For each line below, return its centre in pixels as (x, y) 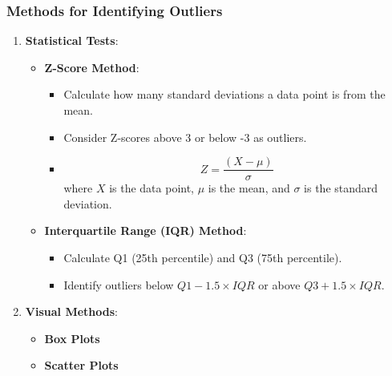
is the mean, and (249, 188)
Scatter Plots (81, 365)
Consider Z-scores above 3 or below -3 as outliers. (185, 137)
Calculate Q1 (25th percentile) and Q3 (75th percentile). (203, 258)
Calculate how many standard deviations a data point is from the (224, 94)
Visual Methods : (71, 311)
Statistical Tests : (72, 40)
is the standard (341, 188)
